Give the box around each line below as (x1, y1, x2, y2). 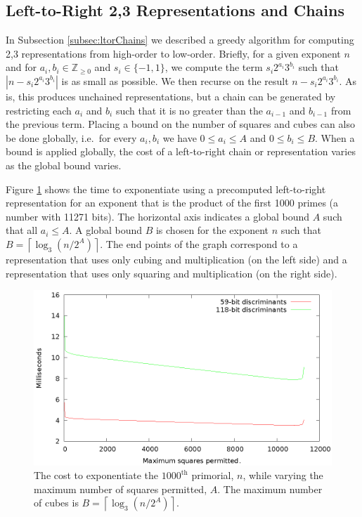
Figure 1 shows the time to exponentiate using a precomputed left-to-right (6, 181, 326, 196)
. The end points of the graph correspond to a (100, 236, 298, 251)
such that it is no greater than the (115, 103, 263, 117)
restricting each (6, 103, 72, 117)
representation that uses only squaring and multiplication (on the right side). (6, 266, 337, 280)
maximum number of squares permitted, (34, 481, 207, 496)
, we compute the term (164, 60, 263, 74)
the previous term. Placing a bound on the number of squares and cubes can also (6, 117, 355, 131)
